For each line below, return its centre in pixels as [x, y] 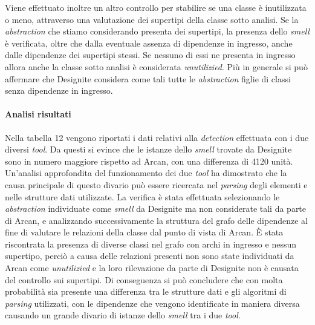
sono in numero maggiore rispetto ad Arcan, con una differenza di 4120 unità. [149, 161]
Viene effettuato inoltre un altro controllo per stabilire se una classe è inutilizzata [156, 7]
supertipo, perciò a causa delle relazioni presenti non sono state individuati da [150, 256]
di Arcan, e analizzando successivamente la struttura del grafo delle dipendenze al [156, 220]
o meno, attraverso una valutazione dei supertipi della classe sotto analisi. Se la [152, 19]
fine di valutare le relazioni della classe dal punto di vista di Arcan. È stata [144, 232]
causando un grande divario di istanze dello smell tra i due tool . [123, 315]
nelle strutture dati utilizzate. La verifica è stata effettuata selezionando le [142, 196]
